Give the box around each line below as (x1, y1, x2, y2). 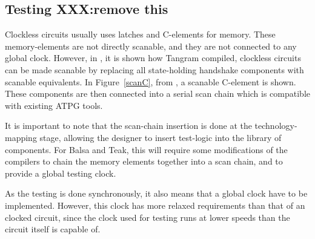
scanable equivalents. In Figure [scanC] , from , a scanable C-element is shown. (5, 75, 296, 88)
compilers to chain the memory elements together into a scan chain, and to (5, 155, 283, 168)
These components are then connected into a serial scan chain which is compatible (5, 87, 311, 100)
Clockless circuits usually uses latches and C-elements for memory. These (5, 28, 276, 41)
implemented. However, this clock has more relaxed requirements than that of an (5, 198, 305, 211)
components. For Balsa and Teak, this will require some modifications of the (5, 143, 288, 156)
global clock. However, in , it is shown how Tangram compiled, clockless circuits (5, 51, 301, 64)
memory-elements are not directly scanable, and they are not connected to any (5, 39, 297, 52)
